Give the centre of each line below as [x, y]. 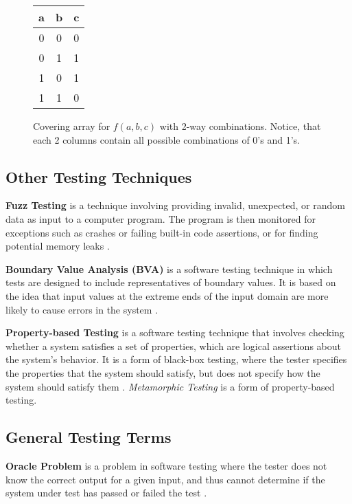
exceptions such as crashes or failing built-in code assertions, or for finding [162, 232]
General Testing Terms [89, 437]
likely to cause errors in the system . [82, 309]
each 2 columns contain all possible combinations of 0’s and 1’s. [166, 139]
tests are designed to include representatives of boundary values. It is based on [171, 282]
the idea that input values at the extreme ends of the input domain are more [167, 295]
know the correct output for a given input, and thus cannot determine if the [165, 479]
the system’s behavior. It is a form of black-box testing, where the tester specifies [176, 359]
